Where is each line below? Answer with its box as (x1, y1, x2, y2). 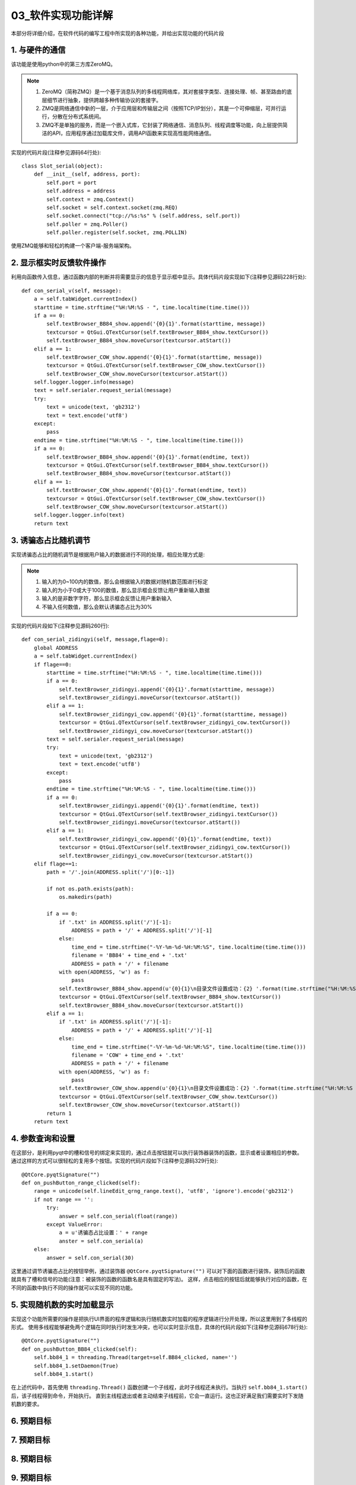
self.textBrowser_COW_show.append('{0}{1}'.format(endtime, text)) (46, 487, 247, 494)
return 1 (46, 1110, 72, 1117)
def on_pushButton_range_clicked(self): (21, 1180, 141, 1186)
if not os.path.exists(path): (46, 886, 135, 892)
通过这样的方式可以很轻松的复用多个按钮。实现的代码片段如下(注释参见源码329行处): (11, 1157, 219, 1164)
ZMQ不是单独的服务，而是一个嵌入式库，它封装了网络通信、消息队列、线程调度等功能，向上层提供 (42, 121, 283, 128)
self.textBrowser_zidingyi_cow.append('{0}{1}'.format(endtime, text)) (59, 835, 272, 842)
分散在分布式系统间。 (52, 113, 104, 120)
